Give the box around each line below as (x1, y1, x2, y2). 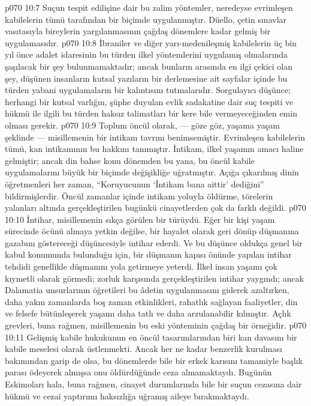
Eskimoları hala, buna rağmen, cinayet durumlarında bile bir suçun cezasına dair (5, 378, 302, 390)
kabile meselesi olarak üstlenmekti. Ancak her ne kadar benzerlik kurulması (5, 342, 282, 355)
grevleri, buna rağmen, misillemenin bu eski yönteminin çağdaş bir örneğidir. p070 (5, 319, 307, 332)
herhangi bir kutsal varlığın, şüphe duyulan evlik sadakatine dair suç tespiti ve (5, 95, 294, 108)
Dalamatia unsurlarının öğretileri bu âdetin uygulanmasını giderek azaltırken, (5, 283, 289, 296)
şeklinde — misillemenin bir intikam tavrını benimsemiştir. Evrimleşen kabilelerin (5, 130, 305, 143)
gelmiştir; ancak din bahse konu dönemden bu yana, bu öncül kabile (5, 154, 255, 166)
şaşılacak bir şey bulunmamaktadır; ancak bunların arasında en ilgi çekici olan (5, 59, 293, 72)
